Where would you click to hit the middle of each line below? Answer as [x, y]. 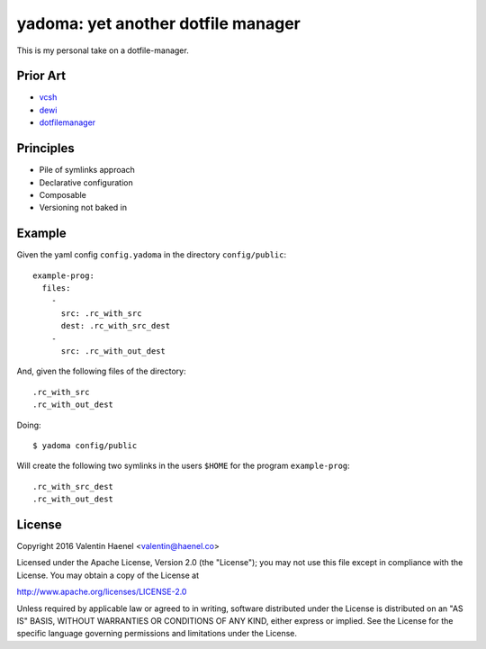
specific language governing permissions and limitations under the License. [157, 634]
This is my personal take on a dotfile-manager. [103, 50]
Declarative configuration [86, 182]
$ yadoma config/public [85, 445]
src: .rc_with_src [101, 313]
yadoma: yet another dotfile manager [158, 23]
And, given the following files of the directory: [101, 371]
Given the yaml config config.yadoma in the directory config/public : [152, 255]
